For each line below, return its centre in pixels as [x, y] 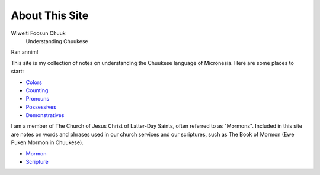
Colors [34, 82]
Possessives [41, 107]
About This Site [50, 15]
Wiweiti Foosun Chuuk [38, 33]
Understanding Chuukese [57, 41]
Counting [37, 90]
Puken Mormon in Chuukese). [47, 142]
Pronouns [38, 99]
